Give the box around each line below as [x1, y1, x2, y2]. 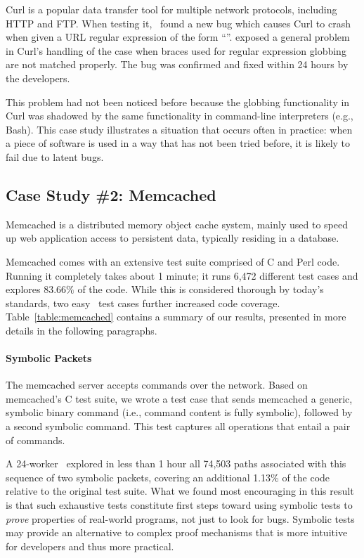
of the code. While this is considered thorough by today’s [77, 282, 324, 297]
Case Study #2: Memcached [6, 183, 216, 205]
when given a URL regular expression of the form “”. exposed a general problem [6, 30, 350, 44]
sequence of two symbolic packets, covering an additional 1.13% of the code [6, 469, 330, 484]
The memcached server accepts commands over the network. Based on [6, 377, 308, 392]
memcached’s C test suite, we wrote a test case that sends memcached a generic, [6, 391, 353, 405]
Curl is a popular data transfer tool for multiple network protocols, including [6, 2, 337, 16]
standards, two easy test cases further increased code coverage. [6, 295, 280, 310]
